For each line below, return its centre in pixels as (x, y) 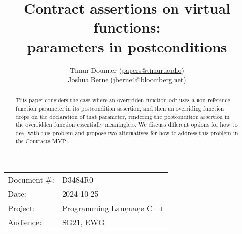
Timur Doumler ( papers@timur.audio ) (127, 70)
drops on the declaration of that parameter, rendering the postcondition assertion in (122, 116)
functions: (127, 27)
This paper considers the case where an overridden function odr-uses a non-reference (123, 100)
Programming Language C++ (113, 208)
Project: (22, 208)
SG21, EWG (83, 222)
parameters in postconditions (127, 46)
